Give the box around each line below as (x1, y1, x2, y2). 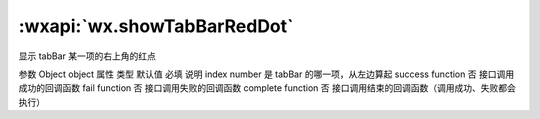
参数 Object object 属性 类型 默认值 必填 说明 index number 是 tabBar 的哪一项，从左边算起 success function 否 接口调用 (18, 68, 515, 80)
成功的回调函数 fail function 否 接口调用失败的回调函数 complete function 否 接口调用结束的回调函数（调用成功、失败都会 (18, 82, 517, 94)
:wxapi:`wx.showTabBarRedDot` (18, 15, 294, 37)
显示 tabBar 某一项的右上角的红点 (18, 50, 157, 62)
